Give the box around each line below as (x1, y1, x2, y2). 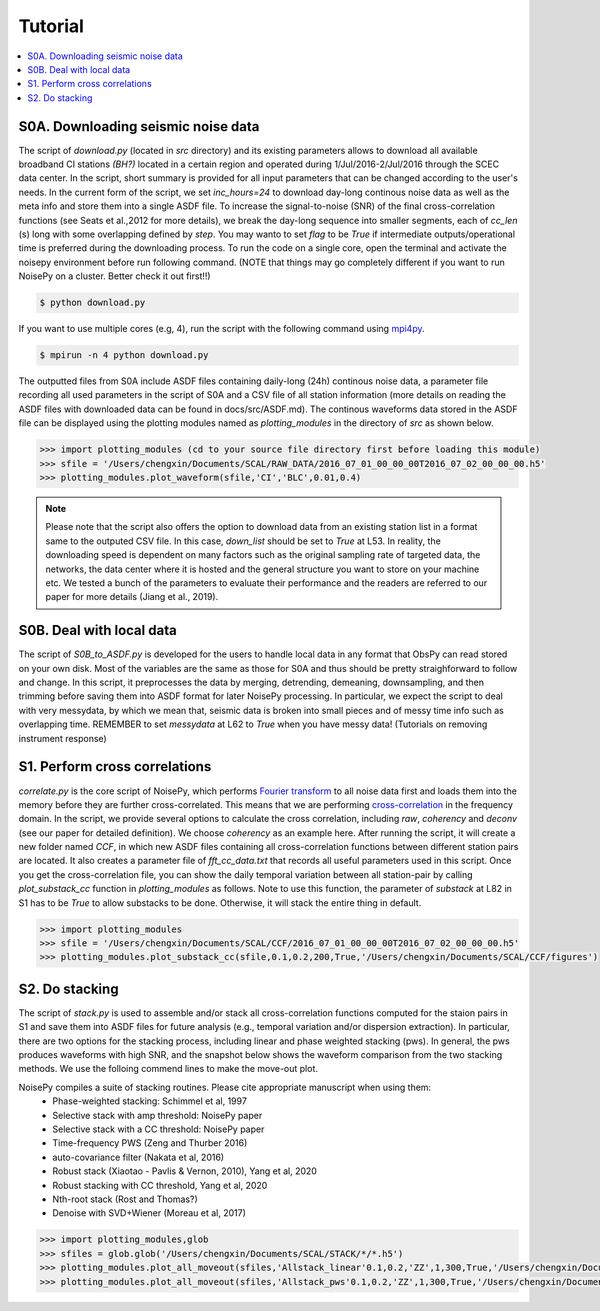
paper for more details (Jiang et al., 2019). (45, 591, 219, 603)
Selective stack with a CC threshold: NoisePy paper (52, 1123, 265, 1135)
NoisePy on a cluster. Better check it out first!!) (18, 270, 211, 282)
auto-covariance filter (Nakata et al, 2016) (52, 1151, 225, 1163)
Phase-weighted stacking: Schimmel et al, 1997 (52, 1095, 247, 1107)
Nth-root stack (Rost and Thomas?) (52, 1193, 199, 1205)
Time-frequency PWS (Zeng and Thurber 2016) (52, 1137, 248, 1149)
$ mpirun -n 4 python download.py (39, 350, 209, 361)
